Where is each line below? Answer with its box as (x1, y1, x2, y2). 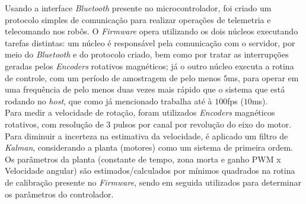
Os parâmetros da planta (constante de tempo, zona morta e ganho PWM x (5, 152, 281, 165)
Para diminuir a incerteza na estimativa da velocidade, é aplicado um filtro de (5, 129, 288, 142)
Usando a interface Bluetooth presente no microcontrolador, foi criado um (5, 2, 272, 14)
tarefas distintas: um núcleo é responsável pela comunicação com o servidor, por (5, 36, 295, 49)
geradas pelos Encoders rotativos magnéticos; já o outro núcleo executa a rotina (5, 59, 294, 72)
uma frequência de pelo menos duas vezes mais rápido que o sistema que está (5, 83, 285, 95)
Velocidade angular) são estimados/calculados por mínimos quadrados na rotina (5, 164, 295, 177)
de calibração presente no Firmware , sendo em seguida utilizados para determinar (5, 176, 301, 188)
